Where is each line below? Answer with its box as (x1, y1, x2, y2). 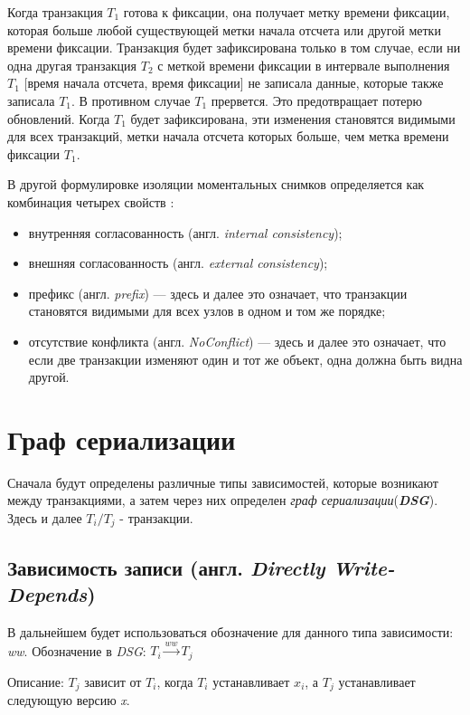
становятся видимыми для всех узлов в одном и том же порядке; (28, 301, 386, 320)
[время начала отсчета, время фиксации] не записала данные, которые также (23, 73, 444, 92)
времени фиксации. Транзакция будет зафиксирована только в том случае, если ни (7, 38, 461, 57)
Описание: (7, 672, 64, 691)
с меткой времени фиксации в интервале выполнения (157, 55, 450, 74)
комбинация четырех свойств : (7, 192, 174, 211)
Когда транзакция (7, 3, 103, 21)
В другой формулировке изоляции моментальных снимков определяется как (7, 175, 425, 194)
